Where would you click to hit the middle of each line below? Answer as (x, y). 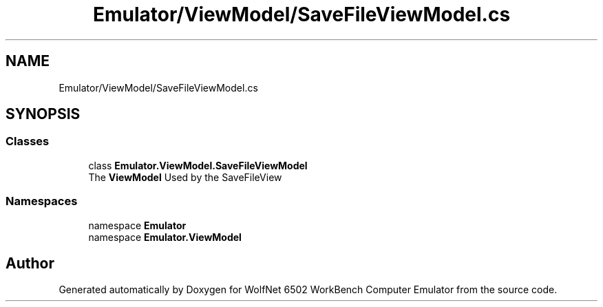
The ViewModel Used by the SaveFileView (185, 177)
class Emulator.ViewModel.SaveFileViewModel (198, 165)
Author (30, 263)
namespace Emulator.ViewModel (165, 237)
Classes (28, 141)
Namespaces (42, 201)
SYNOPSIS (43, 114)
